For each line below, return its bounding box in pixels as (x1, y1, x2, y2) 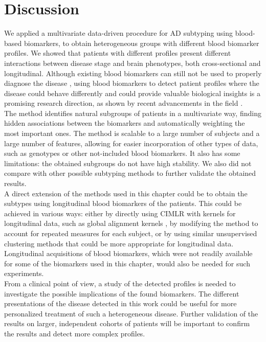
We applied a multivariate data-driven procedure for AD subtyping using (4, 28, 233, 38)
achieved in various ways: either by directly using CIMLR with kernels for (4, 208, 236, 218)
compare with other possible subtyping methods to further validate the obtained (4, 168, 256, 178)
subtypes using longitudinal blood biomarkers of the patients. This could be (4, 198, 242, 209)
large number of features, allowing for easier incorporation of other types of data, (4, 138, 258, 148)
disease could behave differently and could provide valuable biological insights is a (4, 87, 260, 98)
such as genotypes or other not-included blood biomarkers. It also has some (4, 148, 240, 158)
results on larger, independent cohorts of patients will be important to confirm (4, 318, 250, 329)
